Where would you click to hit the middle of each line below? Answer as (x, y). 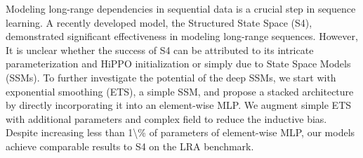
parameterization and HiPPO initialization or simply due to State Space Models (178, 64)
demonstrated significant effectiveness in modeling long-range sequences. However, (182, 36)
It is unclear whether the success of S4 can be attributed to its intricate (160, 50)
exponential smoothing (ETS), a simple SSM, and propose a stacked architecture (180, 91)
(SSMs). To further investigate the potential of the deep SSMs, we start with (171, 77)
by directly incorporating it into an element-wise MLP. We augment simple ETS (179, 105)
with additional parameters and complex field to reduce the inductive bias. (166, 118)
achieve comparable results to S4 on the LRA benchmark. (130, 146)
